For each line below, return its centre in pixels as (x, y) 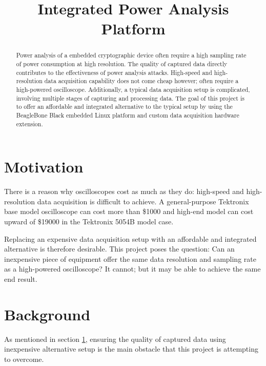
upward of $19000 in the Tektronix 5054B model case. (89, 221)
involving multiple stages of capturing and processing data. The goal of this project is (130, 98)
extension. (29, 123)
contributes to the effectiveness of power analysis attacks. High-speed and (114, 72)
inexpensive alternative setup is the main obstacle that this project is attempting (131, 349)
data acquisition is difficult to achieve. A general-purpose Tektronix (143, 201)
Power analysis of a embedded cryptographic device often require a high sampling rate (131, 55)
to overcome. (24, 359)
